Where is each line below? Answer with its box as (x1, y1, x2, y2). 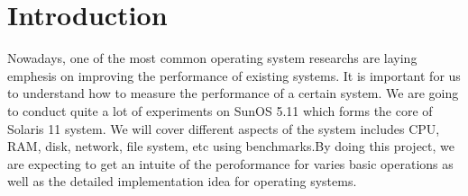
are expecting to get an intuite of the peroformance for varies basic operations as (7, 154, 454, 173)
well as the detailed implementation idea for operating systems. (7, 172, 357, 191)
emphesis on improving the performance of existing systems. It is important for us (7, 66, 461, 85)
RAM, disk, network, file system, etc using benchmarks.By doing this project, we (7, 137, 455, 156)
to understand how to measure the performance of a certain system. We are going (7, 84, 459, 102)
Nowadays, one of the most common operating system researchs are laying (7, 49, 418, 67)
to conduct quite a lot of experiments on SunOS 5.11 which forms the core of (7, 101, 433, 120)
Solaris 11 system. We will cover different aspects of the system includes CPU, (7, 119, 440, 138)
